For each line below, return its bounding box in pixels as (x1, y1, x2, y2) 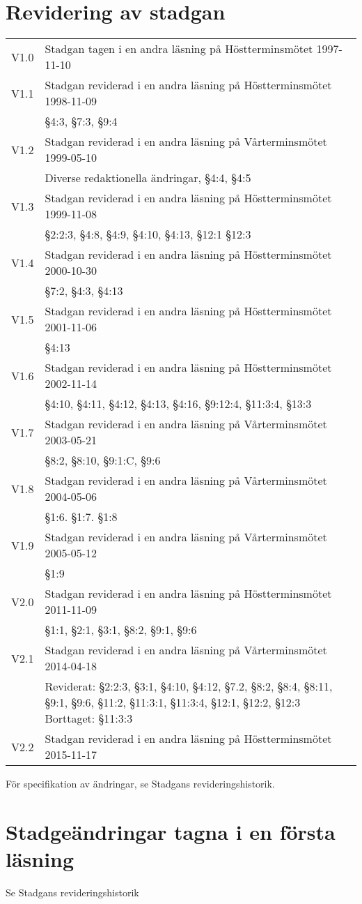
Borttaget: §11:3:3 (45, 710, 133, 727)
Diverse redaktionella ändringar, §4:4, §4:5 (45, 169, 251, 186)
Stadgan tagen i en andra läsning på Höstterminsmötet (45, 40, 313, 57)
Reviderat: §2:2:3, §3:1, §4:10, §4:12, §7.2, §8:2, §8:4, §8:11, (45, 678, 333, 695)
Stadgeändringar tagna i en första (6, 817, 336, 845)
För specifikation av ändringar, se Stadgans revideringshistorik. (6, 776, 275, 791)
